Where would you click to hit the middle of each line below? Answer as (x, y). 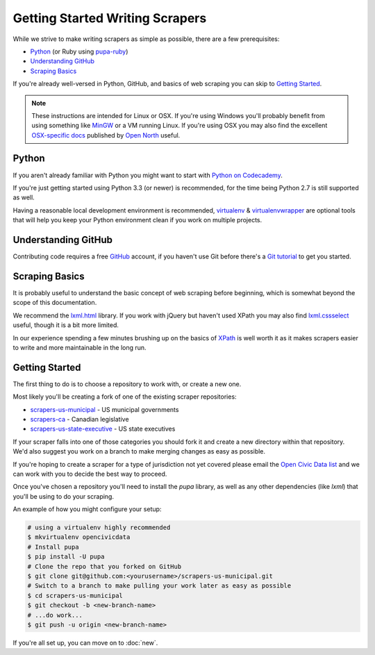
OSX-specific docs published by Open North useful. (106, 135)
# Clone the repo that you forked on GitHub (105, 566)
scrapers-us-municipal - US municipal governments (105, 409)
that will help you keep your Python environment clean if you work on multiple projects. (137, 220)
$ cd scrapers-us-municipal (75, 595)
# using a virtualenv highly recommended (99, 528)
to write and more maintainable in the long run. (80, 347)
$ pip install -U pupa (66, 557)
